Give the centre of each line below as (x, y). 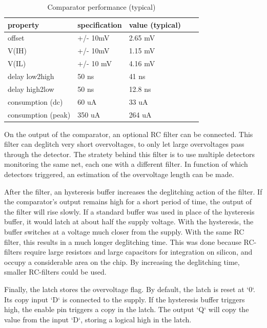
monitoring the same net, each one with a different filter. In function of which (126, 164)
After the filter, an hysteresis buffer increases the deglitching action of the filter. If (133, 191)
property (24, 24)
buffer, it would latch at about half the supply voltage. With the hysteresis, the (129, 221)
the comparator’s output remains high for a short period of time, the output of (128, 201)
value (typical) (155, 24)
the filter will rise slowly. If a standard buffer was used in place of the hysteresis (129, 211)
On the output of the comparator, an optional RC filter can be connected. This (129, 134)
